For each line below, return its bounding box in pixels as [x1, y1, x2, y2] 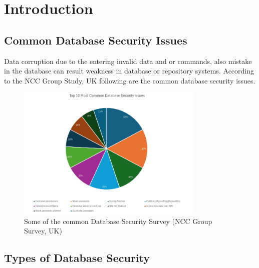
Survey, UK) [24, 225, 62, 236]
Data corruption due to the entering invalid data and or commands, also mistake [4, 55, 252, 66]
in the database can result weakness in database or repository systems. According [4, 65, 254, 76]
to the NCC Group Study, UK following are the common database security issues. [4, 75, 255, 85]
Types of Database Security [4, 250, 150, 265]
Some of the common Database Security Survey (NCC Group [24, 215, 212, 226]
